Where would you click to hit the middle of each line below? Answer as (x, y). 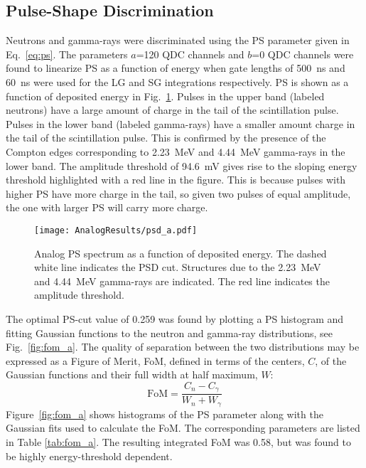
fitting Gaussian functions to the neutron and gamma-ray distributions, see (169, 333)
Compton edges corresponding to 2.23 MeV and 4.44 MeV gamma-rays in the (176, 151)
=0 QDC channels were (303, 54)
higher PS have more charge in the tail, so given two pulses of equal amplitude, (178, 193)
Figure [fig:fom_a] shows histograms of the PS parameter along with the (165, 414)
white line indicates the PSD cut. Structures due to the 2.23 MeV (178, 267)
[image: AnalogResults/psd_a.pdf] (116, 230)
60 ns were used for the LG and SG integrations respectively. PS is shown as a (177, 81)
